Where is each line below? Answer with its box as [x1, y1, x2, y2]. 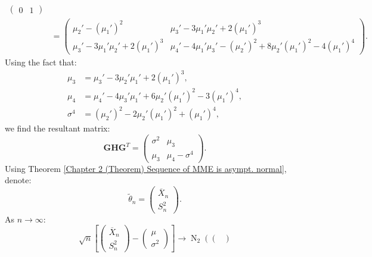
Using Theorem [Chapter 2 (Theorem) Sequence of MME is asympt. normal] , [5, 162, 287, 174]
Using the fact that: [5, 56, 77, 68]
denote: [5, 174, 32, 186]
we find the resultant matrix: [5, 122, 110, 134]
